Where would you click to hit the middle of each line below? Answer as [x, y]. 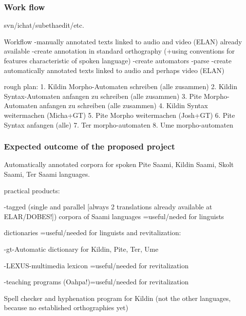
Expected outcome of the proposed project [90, 146]
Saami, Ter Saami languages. [47, 174]
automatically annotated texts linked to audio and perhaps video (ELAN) [114, 70]
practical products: [32, 190]
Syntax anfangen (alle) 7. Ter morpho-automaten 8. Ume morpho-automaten [119, 124]
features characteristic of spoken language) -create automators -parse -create [118, 60]
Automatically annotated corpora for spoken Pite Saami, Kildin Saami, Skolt [119, 164]
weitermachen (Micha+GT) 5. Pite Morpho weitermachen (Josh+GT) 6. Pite [120, 115]
